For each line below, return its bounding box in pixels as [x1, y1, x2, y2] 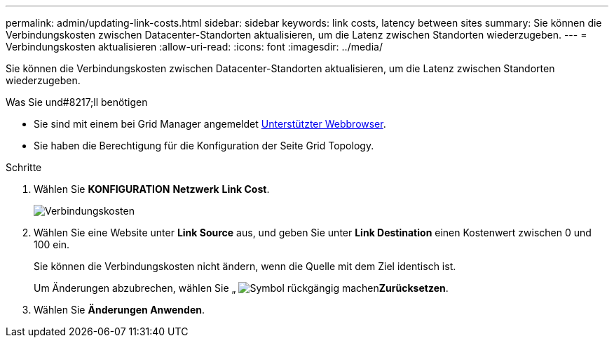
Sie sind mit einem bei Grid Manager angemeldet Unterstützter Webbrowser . [34, 118, 386, 130]
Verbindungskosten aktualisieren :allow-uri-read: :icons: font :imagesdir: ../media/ [6, 41, 383, 53]
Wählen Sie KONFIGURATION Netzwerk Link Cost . [34, 183, 270, 195]
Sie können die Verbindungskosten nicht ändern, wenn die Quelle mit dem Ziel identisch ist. [34, 260, 456, 272]
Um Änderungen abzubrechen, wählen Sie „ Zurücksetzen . [34, 282, 449, 294]
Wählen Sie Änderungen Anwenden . [34, 304, 205, 316]
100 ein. [34, 238, 70, 250]
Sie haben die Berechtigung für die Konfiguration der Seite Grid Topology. [34, 140, 374, 152]
